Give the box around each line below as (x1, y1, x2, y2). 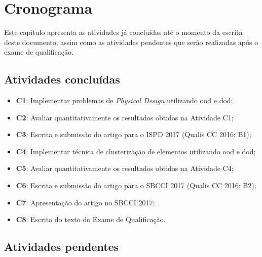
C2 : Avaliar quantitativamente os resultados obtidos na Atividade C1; (16, 112, 234, 122)
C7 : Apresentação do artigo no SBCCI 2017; (16, 197, 155, 207)
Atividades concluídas (4, 71, 120, 87)
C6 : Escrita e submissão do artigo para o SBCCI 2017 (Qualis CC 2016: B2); (16, 180, 256, 191)
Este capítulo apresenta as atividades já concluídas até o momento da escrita (4, 27, 243, 37)
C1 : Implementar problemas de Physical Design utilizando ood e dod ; (16, 95, 233, 106)
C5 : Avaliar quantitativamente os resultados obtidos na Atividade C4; (16, 163, 234, 174)
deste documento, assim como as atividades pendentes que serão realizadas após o (4, 36, 258, 47)
